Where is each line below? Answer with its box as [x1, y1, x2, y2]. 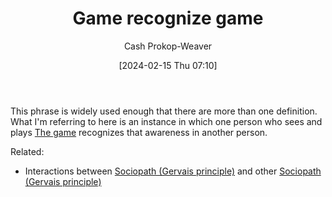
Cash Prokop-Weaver [123, 40, 213, 52]
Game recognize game [72, 7, 264, 30]
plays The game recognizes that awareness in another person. [10, 126, 268, 138]
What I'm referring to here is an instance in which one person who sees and [10, 115, 323, 127]
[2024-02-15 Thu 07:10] [118, 59, 218, 71]
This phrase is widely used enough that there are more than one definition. [10, 105, 318, 117]
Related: [10, 145, 45, 157]
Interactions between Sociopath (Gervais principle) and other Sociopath [24, 165, 322, 177]
